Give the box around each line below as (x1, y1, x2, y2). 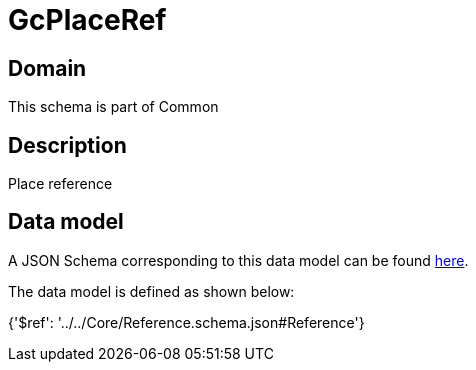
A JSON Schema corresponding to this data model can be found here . (8, 251, 469, 269)
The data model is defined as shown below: (8, 282, 295, 300)
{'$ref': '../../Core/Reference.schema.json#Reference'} (8, 313, 365, 331)
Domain (8, 55, 87, 81)
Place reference (8, 175, 113, 193)
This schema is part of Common (8, 98, 219, 116)
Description (8, 132, 127, 158)
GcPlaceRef (8, 3, 167, 37)
